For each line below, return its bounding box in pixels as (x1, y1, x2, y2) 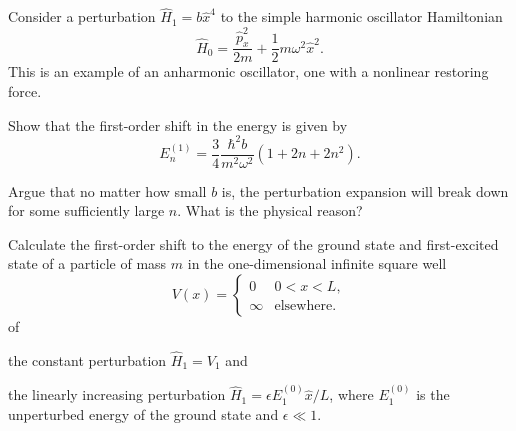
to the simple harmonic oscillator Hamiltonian (220, 6, 503, 27)
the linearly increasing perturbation (8, 384, 226, 405)
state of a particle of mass (8, 253, 167, 274)
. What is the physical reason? (177, 200, 363, 221)
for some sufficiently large (8, 200, 165, 221)
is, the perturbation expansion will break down (221, 180, 509, 201)
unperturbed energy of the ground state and (8, 403, 279, 424)
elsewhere (274, 299, 333, 314)
